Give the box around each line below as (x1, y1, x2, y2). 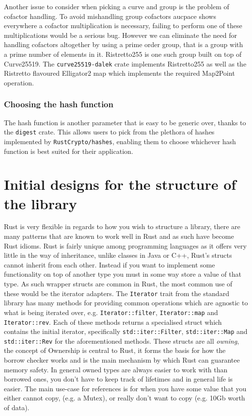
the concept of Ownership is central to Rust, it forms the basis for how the (4, 345, 226, 355)
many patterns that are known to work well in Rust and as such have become (4, 231, 234, 241)
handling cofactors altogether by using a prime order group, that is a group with (4, 39, 243, 50)
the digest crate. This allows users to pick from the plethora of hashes (4, 127, 215, 137)
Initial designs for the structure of (4, 174, 236, 194)
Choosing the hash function (4, 98, 113, 110)
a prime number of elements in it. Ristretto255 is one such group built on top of (4, 49, 242, 59)
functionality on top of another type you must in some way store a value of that (4, 269, 241, 279)
